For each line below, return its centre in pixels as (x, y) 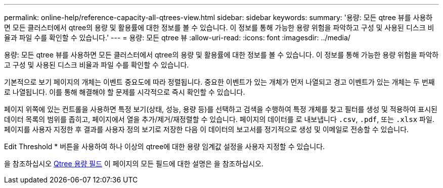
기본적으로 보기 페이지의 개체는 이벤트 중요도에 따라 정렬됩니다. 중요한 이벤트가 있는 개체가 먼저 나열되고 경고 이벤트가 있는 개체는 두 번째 (219, 82)
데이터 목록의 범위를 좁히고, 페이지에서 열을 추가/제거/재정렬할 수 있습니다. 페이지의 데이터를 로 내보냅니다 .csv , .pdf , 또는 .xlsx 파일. (219, 119)
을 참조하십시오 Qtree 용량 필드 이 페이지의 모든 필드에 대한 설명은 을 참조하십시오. (134, 164)
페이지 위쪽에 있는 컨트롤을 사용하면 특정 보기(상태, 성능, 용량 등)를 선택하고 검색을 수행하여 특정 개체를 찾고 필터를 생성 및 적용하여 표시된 (221, 109)
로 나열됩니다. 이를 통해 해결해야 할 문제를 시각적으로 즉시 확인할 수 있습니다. (125, 92)
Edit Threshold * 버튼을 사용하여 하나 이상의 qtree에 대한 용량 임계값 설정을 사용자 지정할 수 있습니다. (165, 146)
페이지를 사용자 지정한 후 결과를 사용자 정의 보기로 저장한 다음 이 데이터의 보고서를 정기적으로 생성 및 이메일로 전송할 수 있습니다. (207, 129)
